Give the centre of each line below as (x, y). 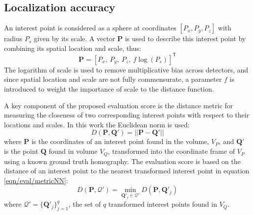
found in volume (73, 151)
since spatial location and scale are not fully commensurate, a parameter (113, 79)
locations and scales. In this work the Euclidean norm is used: (97, 124)
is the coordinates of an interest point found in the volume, (120, 141)
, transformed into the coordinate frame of (171, 151)
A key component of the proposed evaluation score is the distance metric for (119, 105)
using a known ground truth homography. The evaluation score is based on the (122, 161)
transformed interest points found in (163, 204)
